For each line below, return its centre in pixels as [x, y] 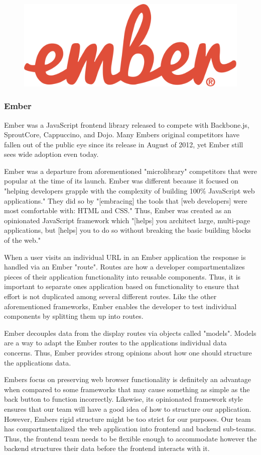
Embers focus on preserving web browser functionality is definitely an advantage [127, 379]
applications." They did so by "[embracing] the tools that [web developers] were [126, 200]
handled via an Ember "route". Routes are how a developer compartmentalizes [124, 267]
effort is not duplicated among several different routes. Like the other [110, 296]
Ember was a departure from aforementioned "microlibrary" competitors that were [130, 171]
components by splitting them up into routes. [74, 316]
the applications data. [38, 362]
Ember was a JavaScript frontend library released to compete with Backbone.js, [127, 124]
